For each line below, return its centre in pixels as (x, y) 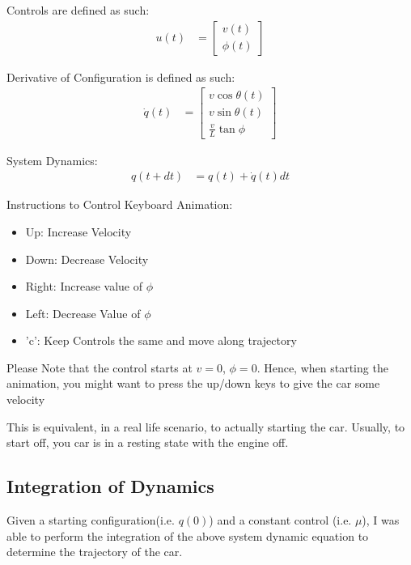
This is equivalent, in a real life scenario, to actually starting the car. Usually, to (206, 426)
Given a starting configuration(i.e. (91, 520)
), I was (381, 520)
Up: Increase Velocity (78, 231)
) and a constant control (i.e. (280, 520)
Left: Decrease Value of (83, 313)
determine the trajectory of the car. (95, 552)
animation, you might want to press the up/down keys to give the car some (193, 383)
